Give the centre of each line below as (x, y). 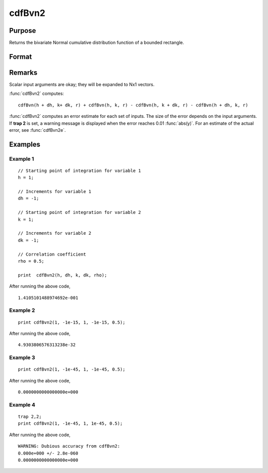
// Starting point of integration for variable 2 (80, 212)
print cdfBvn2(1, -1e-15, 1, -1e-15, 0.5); (72, 322)
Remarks (23, 72)
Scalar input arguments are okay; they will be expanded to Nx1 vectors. (82, 84)
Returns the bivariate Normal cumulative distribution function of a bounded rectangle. (97, 43)
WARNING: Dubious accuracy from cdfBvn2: (69, 446)
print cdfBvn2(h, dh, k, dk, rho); (63, 275)
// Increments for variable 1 (55, 192)
